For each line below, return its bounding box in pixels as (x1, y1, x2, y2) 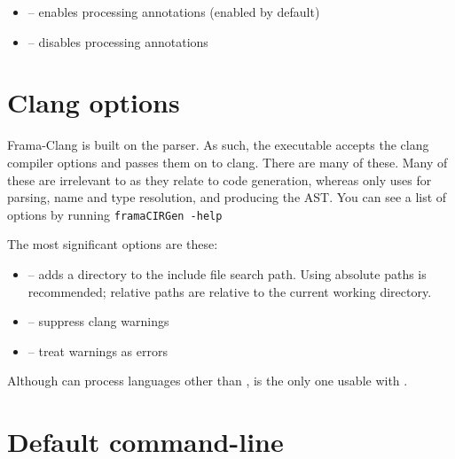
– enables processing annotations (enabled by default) (27, 3, 320, 20)
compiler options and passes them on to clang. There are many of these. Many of (7, 152, 448, 171)
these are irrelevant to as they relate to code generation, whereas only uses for (7, 170, 432, 189)
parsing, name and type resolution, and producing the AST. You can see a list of (7, 188, 447, 206)
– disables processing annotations (27, 32, 208, 51)
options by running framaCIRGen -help (7, 205, 223, 223)
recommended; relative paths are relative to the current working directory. (27, 282, 432, 300)
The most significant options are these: (7, 235, 218, 253)
